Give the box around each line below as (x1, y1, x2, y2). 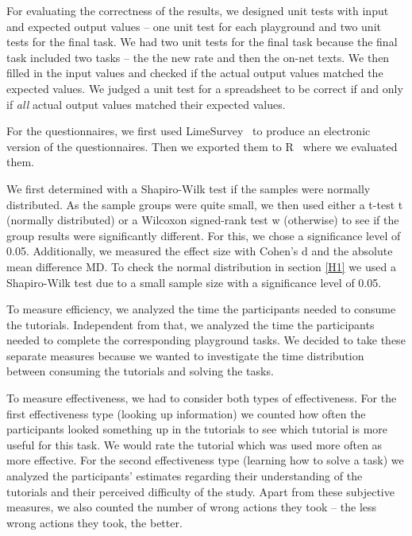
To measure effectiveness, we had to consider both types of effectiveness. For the (6, 390, 397, 406)
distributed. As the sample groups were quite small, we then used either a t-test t (6, 196, 403, 212)
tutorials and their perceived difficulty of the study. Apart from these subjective (6, 483, 395, 499)
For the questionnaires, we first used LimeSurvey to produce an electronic (6, 122, 371, 139)
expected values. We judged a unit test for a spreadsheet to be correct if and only (6, 80, 403, 96)
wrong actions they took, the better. (6, 514, 183, 530)
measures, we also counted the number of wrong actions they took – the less (6, 499, 377, 515)
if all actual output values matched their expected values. (6, 95, 286, 112)
